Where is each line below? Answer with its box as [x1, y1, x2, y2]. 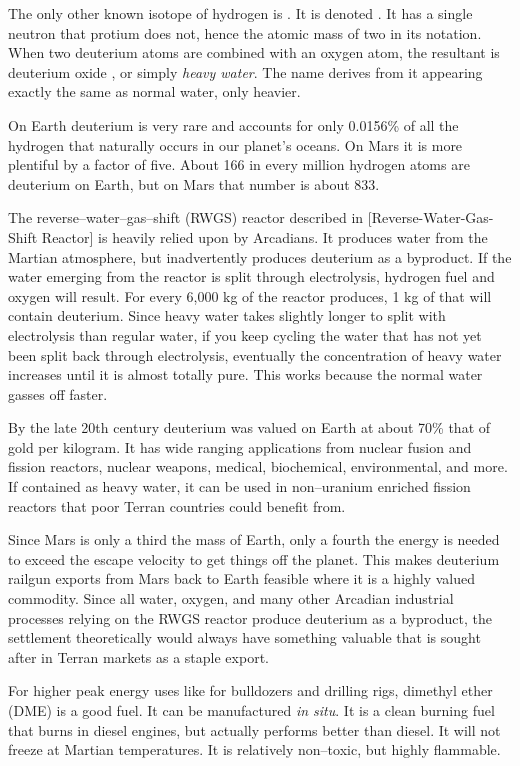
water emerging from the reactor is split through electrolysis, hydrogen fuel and [8, 266, 495, 287]
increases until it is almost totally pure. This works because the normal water [8, 364, 483, 385]
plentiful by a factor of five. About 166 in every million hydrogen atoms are [8, 154, 470, 175]
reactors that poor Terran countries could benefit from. [8, 495, 346, 516]
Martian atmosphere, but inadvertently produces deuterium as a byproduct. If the [8, 246, 512, 267]
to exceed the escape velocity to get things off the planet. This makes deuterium [8, 548, 500, 569]
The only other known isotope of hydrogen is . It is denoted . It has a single [8, 3, 473, 23]
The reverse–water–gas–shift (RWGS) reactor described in [8, 207, 364, 228]
